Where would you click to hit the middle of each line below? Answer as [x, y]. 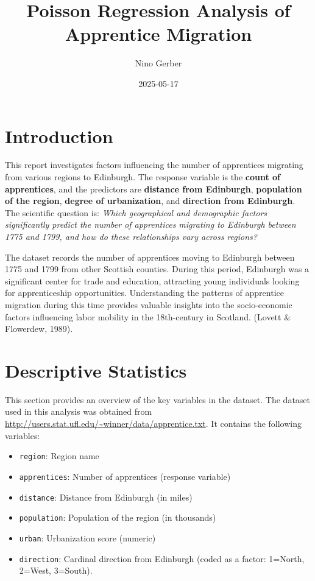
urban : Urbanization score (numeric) [87, 537]
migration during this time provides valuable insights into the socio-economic [149, 304]
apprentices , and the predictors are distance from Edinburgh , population [154, 188]
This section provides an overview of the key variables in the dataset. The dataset [158, 399]
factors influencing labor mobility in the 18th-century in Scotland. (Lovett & [148, 316]
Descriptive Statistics [96, 370]
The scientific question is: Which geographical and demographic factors [136, 212]
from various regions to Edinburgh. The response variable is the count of [143, 177]
